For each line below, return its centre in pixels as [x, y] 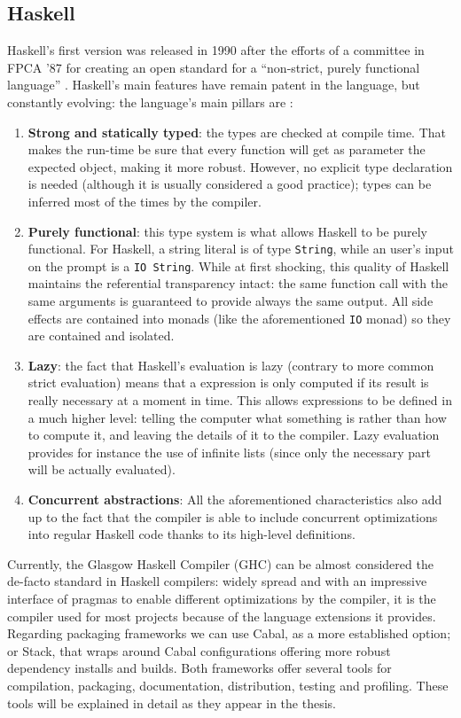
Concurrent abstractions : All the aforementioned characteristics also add [235, 499]
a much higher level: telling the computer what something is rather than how [237, 417]
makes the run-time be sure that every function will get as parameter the [227, 149]
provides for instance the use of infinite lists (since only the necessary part [229, 452]
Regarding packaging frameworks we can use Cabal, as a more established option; [229, 633]
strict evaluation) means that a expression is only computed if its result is [228, 382]
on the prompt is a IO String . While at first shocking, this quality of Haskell [238, 265]
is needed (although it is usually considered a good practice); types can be [230, 184]
